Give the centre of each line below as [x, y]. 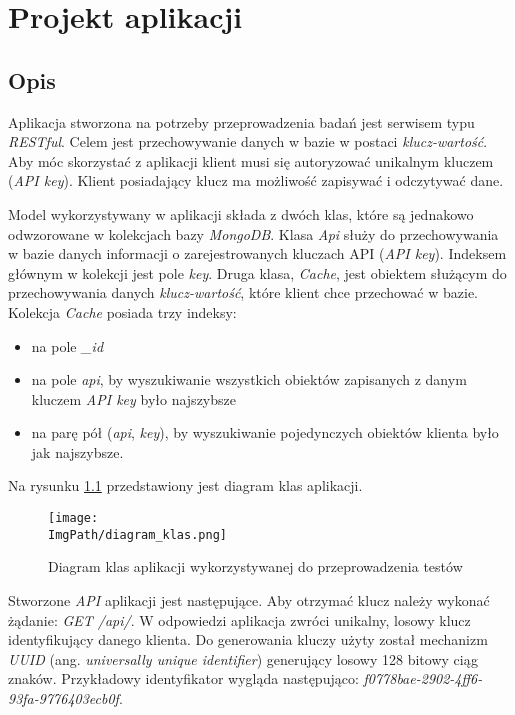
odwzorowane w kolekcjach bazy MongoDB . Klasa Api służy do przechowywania [253, 233]
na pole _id [67, 345]
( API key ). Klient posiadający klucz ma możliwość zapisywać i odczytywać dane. [256, 180]
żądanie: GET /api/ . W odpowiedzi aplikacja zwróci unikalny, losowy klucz [239, 619]
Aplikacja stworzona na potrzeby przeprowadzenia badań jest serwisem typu [241, 121]
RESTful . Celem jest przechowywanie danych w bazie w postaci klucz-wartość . [248, 141]
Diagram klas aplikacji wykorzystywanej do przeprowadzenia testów [255, 566]
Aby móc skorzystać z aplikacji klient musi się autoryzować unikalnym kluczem [251, 160]
